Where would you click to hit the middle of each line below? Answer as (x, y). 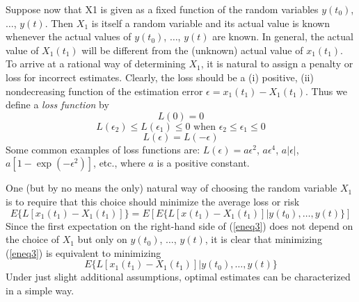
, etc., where (119, 163)
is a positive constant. (203, 163)
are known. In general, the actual (283, 36)
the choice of (32, 239)
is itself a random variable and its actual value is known (210, 23)
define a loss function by (57, 104)
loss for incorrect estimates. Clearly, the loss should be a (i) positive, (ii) (160, 77)
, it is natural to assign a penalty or (277, 64)
